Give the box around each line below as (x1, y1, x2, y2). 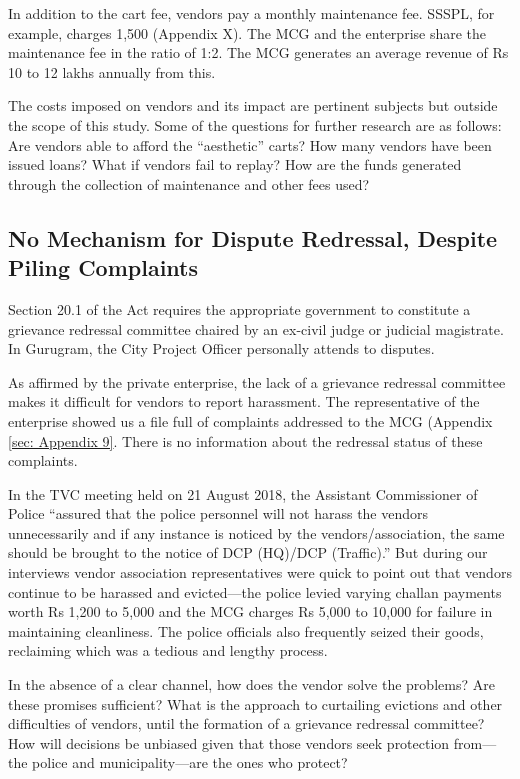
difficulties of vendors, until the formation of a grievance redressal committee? (8, 713, 485, 734)
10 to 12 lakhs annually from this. (8, 61, 216, 82)
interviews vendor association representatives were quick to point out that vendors (8, 562, 512, 583)
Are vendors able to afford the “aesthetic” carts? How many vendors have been (8, 134, 492, 155)
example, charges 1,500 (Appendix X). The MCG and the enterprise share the (8, 22, 487, 43)
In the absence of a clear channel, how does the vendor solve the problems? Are (8, 674, 495, 695)
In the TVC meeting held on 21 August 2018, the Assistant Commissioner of (8, 483, 478, 504)
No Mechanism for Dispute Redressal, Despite (8, 222, 498, 253)
